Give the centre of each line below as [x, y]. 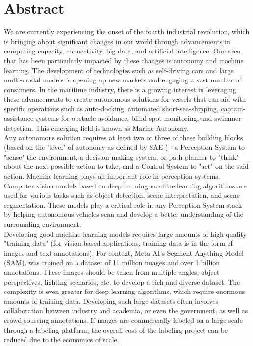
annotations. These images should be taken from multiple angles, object [112, 272]
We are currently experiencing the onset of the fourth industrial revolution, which [127, 32]
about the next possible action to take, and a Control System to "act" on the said [126, 166]
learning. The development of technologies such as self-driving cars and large [119, 70]
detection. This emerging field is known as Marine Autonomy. [96, 128]
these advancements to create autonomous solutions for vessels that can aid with [125, 99]
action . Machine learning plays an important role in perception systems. [112, 176]
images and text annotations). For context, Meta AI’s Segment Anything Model [124, 253]
